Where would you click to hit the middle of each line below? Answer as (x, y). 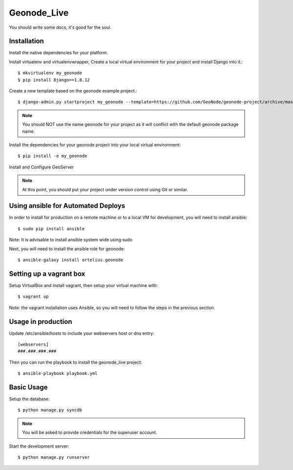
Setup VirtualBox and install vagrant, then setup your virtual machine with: (84, 285)
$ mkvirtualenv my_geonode (50, 73)
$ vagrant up (33, 297)
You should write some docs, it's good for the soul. (60, 27)
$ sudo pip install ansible (51, 229)
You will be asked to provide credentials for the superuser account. (90, 432)
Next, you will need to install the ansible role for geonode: (67, 248)
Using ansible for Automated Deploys (67, 206)
